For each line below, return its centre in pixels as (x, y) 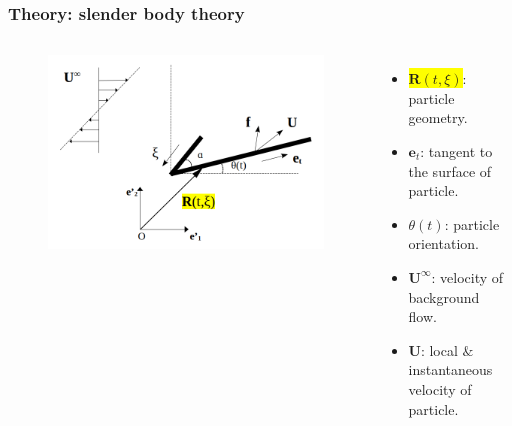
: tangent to (456, 151)
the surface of (450, 170)
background (444, 296)
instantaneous (450, 369)
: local (439, 349)
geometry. (438, 117)
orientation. (443, 243)
